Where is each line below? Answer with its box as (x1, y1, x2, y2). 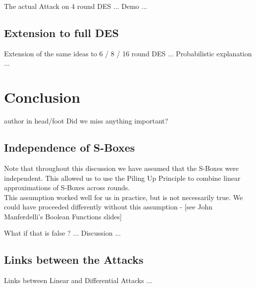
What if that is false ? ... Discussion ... (4, 228, 121, 238)
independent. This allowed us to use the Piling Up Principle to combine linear (4, 172, 241, 183)
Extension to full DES (4, 25, 119, 40)
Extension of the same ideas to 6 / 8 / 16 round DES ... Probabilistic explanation (4, 48, 252, 58)
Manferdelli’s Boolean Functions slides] (4, 211, 122, 221)
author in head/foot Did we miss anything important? (4, 116, 168, 126)
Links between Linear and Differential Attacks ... (4, 275, 153, 286)
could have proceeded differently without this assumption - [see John (4, 202, 212, 212)
